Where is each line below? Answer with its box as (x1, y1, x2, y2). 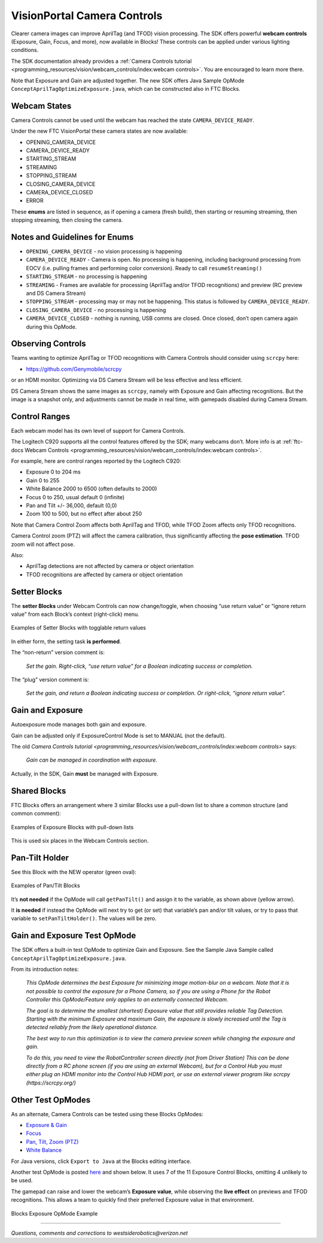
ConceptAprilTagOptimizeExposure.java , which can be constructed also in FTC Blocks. (11, 85, 240, 92)
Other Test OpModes (11, 1095, 91, 1105)
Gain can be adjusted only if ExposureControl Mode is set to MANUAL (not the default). (11, 732, 227, 739)
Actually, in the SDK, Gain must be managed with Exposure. (11, 770, 159, 777)
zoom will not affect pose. (11, 540, 75, 548)
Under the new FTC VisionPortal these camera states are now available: (11, 127, 188, 135)
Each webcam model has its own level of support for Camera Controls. (11, 427, 185, 434)
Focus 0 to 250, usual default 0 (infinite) (26, 493, 125, 500)
